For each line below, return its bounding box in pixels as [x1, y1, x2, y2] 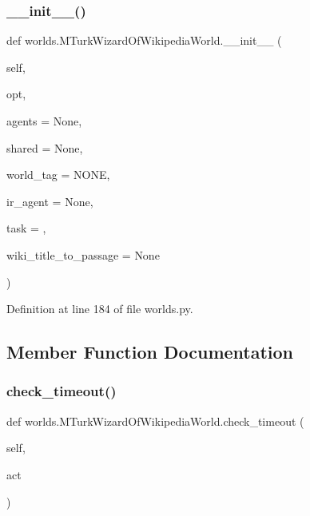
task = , [6, 220, 46, 236]
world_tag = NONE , [6, 166, 110, 183]
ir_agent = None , [6, 193, 93, 209]
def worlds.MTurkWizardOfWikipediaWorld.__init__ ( [6, 32, 282, 49]
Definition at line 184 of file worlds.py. [6, 300, 193, 317]
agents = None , [6, 113, 82, 129]
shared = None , [6, 139, 83, 156]
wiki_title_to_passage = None [6, 246, 160, 263]
